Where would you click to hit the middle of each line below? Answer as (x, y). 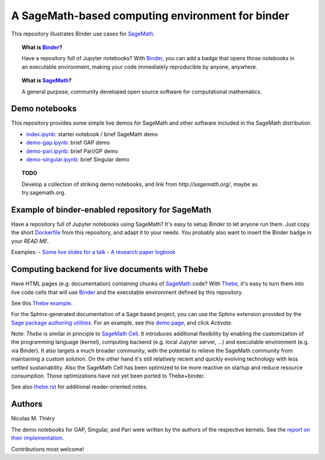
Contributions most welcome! (48, 449)
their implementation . (38, 438)
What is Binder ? (42, 47)
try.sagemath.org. (44, 193)
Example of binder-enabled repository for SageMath (111, 210)
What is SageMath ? (47, 81)
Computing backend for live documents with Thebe (110, 269)
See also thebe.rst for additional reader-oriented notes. (79, 387)
